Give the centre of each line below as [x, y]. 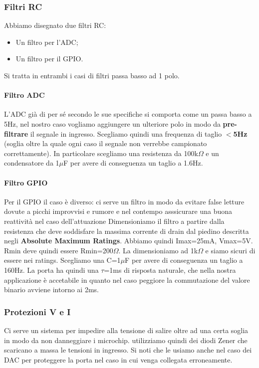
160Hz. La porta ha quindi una [51, 270]
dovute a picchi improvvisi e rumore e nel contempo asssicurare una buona [118, 211]
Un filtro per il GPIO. [49, 59]
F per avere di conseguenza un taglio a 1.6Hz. [133, 163]
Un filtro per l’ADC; [47, 42]
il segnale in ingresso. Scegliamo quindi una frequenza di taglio [126, 133]
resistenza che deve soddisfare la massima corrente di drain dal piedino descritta [127, 231]
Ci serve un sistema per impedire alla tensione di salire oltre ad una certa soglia [126, 330]
